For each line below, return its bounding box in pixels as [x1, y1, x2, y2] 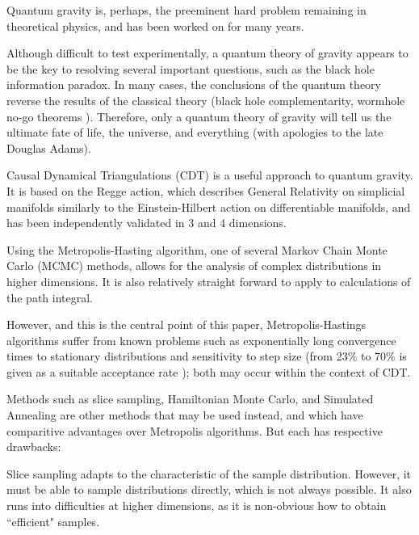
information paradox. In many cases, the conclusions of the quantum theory [6, 76, 382, 93]
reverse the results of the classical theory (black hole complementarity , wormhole [6, 91, 405, 108]
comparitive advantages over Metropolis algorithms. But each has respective [6, 422, 383, 439]
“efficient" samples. [6, 512, 100, 529]
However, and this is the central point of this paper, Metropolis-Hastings [6, 316, 367, 333]
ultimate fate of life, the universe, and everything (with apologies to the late [6, 124, 383, 141]
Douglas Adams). [6, 139, 91, 156]
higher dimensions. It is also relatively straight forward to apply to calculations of [6, 272, 411, 289]
